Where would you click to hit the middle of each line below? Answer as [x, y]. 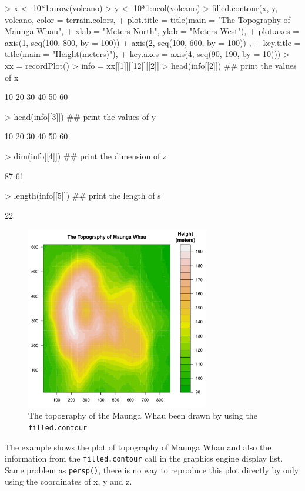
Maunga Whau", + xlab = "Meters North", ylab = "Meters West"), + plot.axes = [152, 31]
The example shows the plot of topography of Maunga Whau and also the [138, 447]
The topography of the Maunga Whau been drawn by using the [143, 415]
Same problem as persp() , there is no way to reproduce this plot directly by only [152, 470]
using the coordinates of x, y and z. [68, 481]
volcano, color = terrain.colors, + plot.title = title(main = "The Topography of [148, 19]
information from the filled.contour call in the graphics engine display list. [144, 458]
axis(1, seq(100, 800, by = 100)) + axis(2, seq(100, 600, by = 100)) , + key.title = [153, 42]
